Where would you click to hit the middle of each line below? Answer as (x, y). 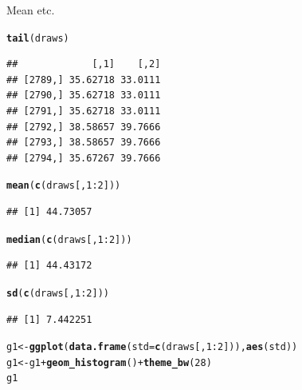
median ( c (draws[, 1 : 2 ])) (69, 239)
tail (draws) (38, 38)
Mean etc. (31, 10)
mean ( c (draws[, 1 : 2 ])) (64, 186)
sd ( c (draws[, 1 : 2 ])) (58, 293)
